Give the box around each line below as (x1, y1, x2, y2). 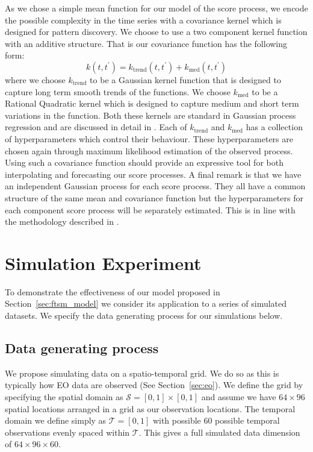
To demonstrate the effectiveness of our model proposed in (5, 285, 220, 298)
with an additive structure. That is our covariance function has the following (5, 37, 288, 49)
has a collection (246, 121, 303, 133)
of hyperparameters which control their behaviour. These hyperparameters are (5, 132, 293, 145)
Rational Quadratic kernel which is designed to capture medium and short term (5, 97, 299, 110)
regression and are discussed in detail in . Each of (5, 121, 187, 133)
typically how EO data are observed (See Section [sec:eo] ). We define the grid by (5, 378, 303, 391)
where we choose (5, 73, 66, 86)
